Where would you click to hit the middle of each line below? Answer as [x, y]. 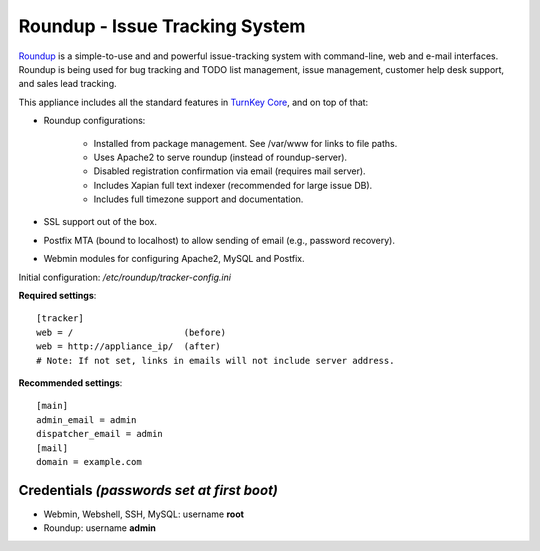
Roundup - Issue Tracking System [162, 26]
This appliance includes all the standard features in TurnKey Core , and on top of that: [193, 102]
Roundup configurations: [94, 121]
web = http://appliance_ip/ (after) [129, 346]
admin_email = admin [86, 419]
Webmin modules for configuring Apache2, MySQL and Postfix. [174, 259]
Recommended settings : [70, 382]
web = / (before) [131, 332]
